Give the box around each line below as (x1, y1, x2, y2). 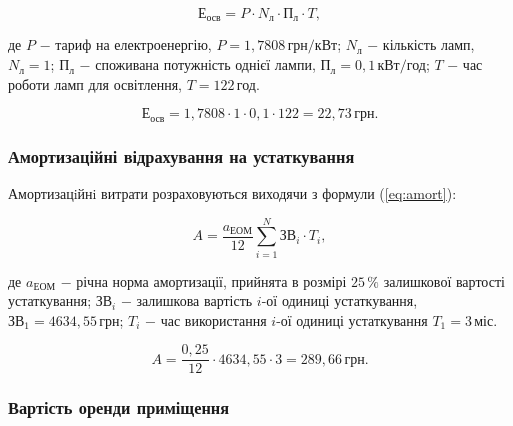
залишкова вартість (136, 290, 253, 311)
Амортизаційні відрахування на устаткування (8, 143, 355, 168)
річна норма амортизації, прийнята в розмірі (76, 270, 347, 291)
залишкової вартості (383, 270, 505, 291)
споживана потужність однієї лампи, (95, 54, 316, 75)
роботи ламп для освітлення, (8, 73, 182, 94)
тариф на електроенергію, (55, 34, 212, 55)
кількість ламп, (382, 34, 475, 55)
